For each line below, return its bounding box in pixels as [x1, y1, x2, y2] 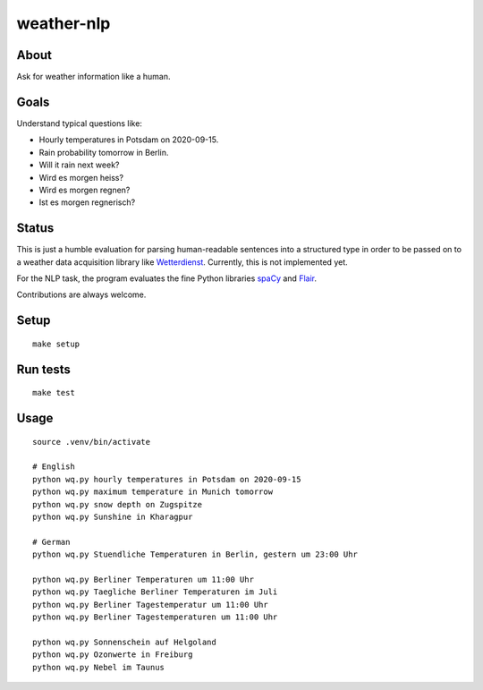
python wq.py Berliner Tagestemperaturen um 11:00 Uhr [32, 612, 278, 622]
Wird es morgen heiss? [38, 172, 124, 183]
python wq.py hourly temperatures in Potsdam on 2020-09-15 [32, 474, 301, 484]
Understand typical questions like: [16, 117, 143, 129]
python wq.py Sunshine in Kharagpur [32, 511, 193, 522]
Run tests [16, 362, 71, 377]
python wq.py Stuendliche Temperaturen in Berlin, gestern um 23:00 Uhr [32, 549, 358, 559]
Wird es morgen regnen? [38, 184, 131, 195]
